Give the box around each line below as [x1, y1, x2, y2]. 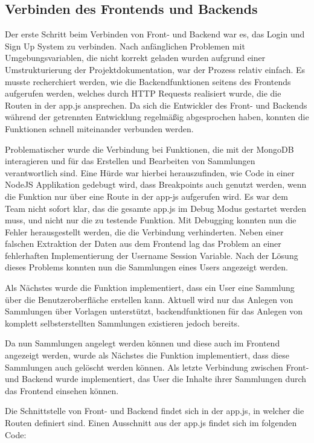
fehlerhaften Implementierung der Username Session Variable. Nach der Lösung [5, 249, 298, 261]
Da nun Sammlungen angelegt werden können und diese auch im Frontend [5, 337, 280, 349]
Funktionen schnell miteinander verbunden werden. [5, 122, 194, 135]
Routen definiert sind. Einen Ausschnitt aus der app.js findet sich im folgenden [5, 416, 297, 429]
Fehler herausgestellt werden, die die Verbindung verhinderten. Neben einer [5, 225, 284, 238]
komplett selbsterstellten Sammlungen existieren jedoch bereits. [5, 316, 240, 329]
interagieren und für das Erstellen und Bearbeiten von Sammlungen [5, 155, 255, 167]
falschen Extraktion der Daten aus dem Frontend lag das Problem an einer [5, 237, 281, 250]
